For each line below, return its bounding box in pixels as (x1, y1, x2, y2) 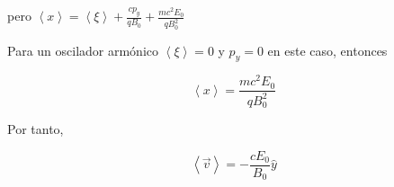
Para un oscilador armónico (7, 40, 159, 59)
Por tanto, (7, 120, 64, 138)
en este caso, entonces (267, 40, 388, 59)
